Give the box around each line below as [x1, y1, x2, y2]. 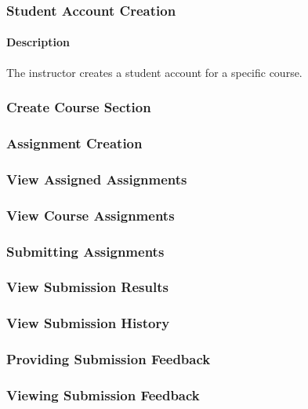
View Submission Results [6, 277, 168, 297]
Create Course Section [6, 97, 151, 117]
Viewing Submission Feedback [6, 385, 200, 404]
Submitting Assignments [6, 241, 165, 261]
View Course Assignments [6, 205, 175, 225]
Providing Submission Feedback [6, 349, 211, 369]
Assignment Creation [6, 133, 143, 152]
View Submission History [6, 313, 170, 333]
